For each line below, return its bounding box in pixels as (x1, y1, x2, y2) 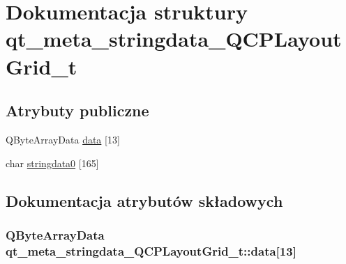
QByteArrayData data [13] (6, 132, 120, 146)
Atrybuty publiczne (6, 100, 149, 121)
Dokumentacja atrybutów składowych (6, 189, 283, 211)
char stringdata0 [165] (6, 155, 99, 170)
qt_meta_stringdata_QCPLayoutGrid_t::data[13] (6, 242, 296, 259)
